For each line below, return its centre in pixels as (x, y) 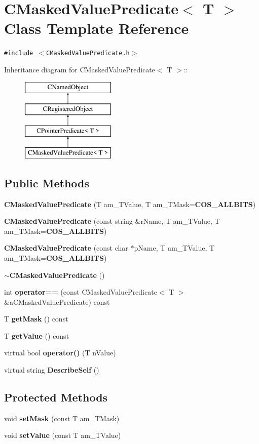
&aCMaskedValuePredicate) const (57, 301)
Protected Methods (56, 397)
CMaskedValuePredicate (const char (66, 248)
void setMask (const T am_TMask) (62, 418)
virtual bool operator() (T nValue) (60, 353)
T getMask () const (36, 319)
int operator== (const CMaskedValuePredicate (81, 292)
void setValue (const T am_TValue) (63, 435)
